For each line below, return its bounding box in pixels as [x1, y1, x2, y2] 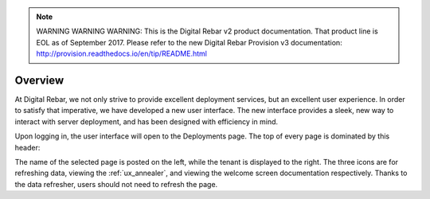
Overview [14, 73, 64, 87]
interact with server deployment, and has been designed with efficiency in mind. [14, 116, 279, 127]
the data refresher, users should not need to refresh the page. [14, 179, 218, 189]
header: [14, 142, 41, 152]
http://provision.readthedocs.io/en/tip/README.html [36, 49, 207, 59]
